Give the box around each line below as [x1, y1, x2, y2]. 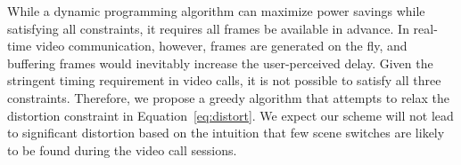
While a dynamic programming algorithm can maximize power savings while [7, 2, 425, 20]
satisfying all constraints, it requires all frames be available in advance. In [7, 19, 409, 37]
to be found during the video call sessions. [7, 140, 237, 159]
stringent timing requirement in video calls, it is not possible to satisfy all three [7, 71, 441, 90]
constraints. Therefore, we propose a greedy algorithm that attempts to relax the [7, 88, 450, 106]
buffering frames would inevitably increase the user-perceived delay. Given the [7, 53, 433, 72]
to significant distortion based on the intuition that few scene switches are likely [7, 123, 445, 142]
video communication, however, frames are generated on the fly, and [35, 36, 407, 55]
